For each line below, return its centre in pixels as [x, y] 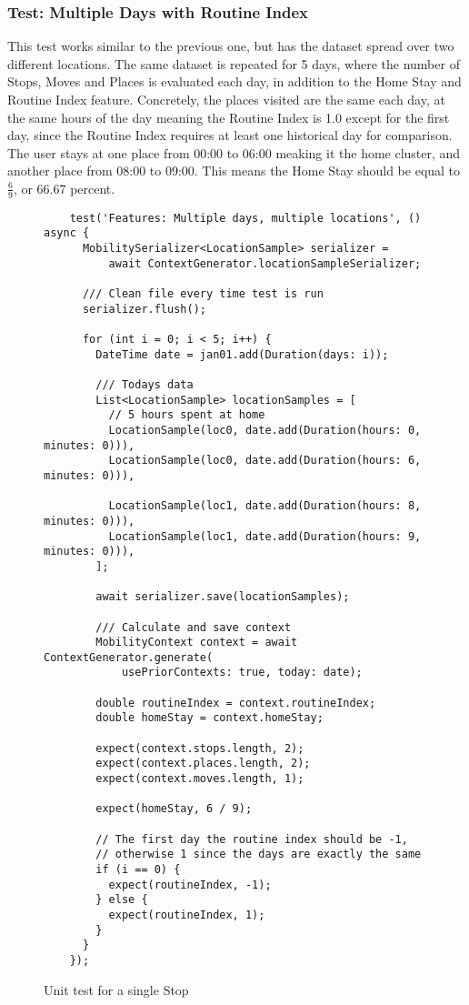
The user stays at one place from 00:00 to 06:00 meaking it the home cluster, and [234, 152]
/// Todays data [145, 385]
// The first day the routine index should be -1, [252, 839]
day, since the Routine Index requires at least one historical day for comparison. [230, 135]
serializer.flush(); [144, 309]
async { [67, 233]
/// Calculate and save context [194, 627]
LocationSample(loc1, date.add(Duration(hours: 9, [265, 536]
